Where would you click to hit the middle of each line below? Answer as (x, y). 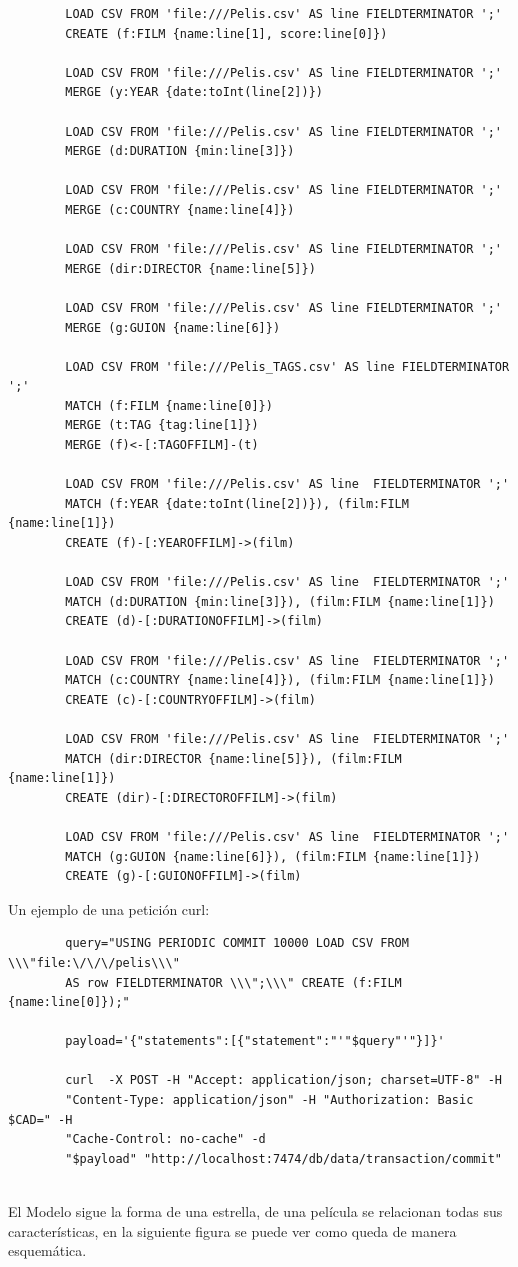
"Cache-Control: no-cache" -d (165, 1139)
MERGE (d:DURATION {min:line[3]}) (180, 151)
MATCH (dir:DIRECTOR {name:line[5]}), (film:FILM (233, 758)
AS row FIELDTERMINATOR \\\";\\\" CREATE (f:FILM (233, 982)
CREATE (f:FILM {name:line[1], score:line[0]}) (226, 33)
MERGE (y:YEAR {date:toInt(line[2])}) (194, 92)
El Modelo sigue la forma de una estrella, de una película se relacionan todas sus (255, 1211)
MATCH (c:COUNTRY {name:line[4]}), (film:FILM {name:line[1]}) (280, 680)
